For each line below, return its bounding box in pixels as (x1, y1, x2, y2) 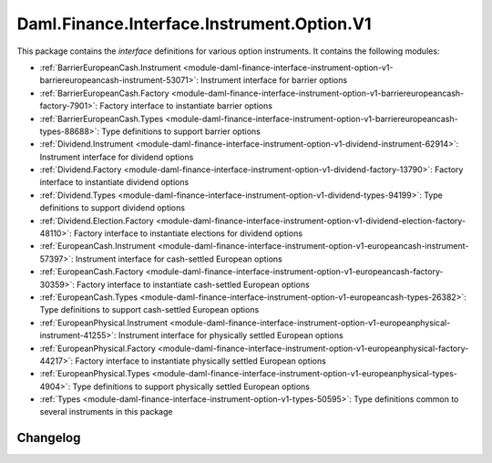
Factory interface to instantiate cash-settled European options (76, 279, 310, 290)
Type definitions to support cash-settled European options (39, 304, 260, 315)
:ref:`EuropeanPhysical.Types (39, 368, 150, 379)
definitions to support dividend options (39, 202, 186, 213)
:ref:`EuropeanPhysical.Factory (39, 343, 157, 354)
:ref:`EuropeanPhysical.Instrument (39, 317, 169, 328)
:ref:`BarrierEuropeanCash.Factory (39, 87, 169, 98)
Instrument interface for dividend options (39, 151, 194, 162)
